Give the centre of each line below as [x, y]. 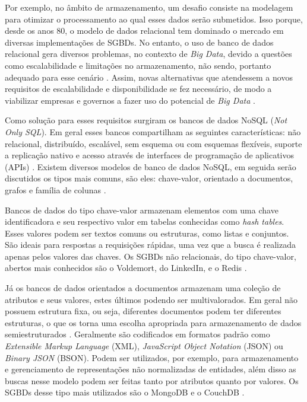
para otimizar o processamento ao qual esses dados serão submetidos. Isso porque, [154, 19]
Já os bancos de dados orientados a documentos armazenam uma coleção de [143, 288]
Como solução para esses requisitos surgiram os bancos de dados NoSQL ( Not [146, 120]
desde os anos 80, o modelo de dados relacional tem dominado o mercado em [144, 31]
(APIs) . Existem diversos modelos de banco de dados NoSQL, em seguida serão [151, 166]
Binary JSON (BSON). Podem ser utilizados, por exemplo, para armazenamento [152, 357]
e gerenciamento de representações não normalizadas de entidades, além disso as [151, 369]
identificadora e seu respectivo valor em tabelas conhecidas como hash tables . [145, 221]
